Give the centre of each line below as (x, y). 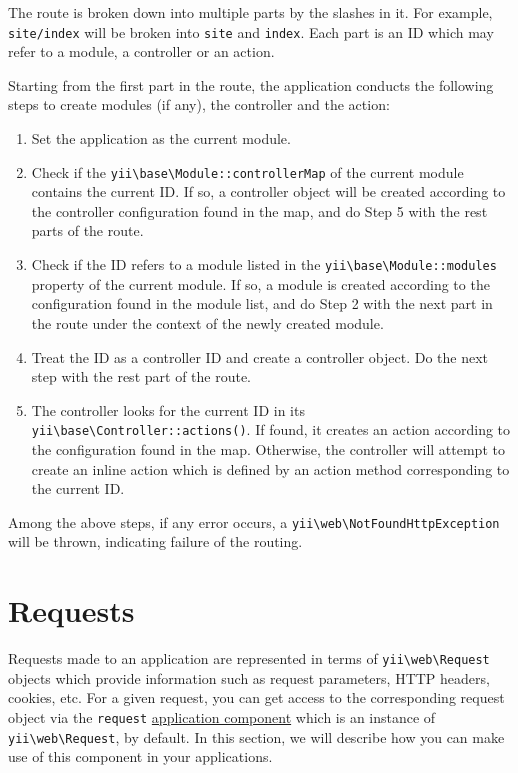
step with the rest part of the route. (141, 376)
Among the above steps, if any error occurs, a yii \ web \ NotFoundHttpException (254, 521)
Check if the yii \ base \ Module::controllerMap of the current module (247, 171)
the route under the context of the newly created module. (207, 322)
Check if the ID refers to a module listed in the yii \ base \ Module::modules (264, 264)
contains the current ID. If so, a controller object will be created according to (268, 191)
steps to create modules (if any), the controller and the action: (199, 104)
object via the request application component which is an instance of (222, 716)
